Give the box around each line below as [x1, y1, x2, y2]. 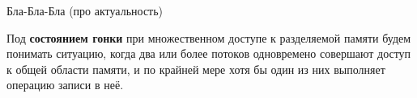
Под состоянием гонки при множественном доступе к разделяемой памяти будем [6, 29, 411, 46]
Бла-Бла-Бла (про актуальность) [6, 2, 164, 18]
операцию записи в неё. [6, 76, 124, 93]
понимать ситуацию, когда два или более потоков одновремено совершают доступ [6, 45, 411, 62]
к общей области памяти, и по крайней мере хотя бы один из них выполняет [6, 60, 385, 77]
